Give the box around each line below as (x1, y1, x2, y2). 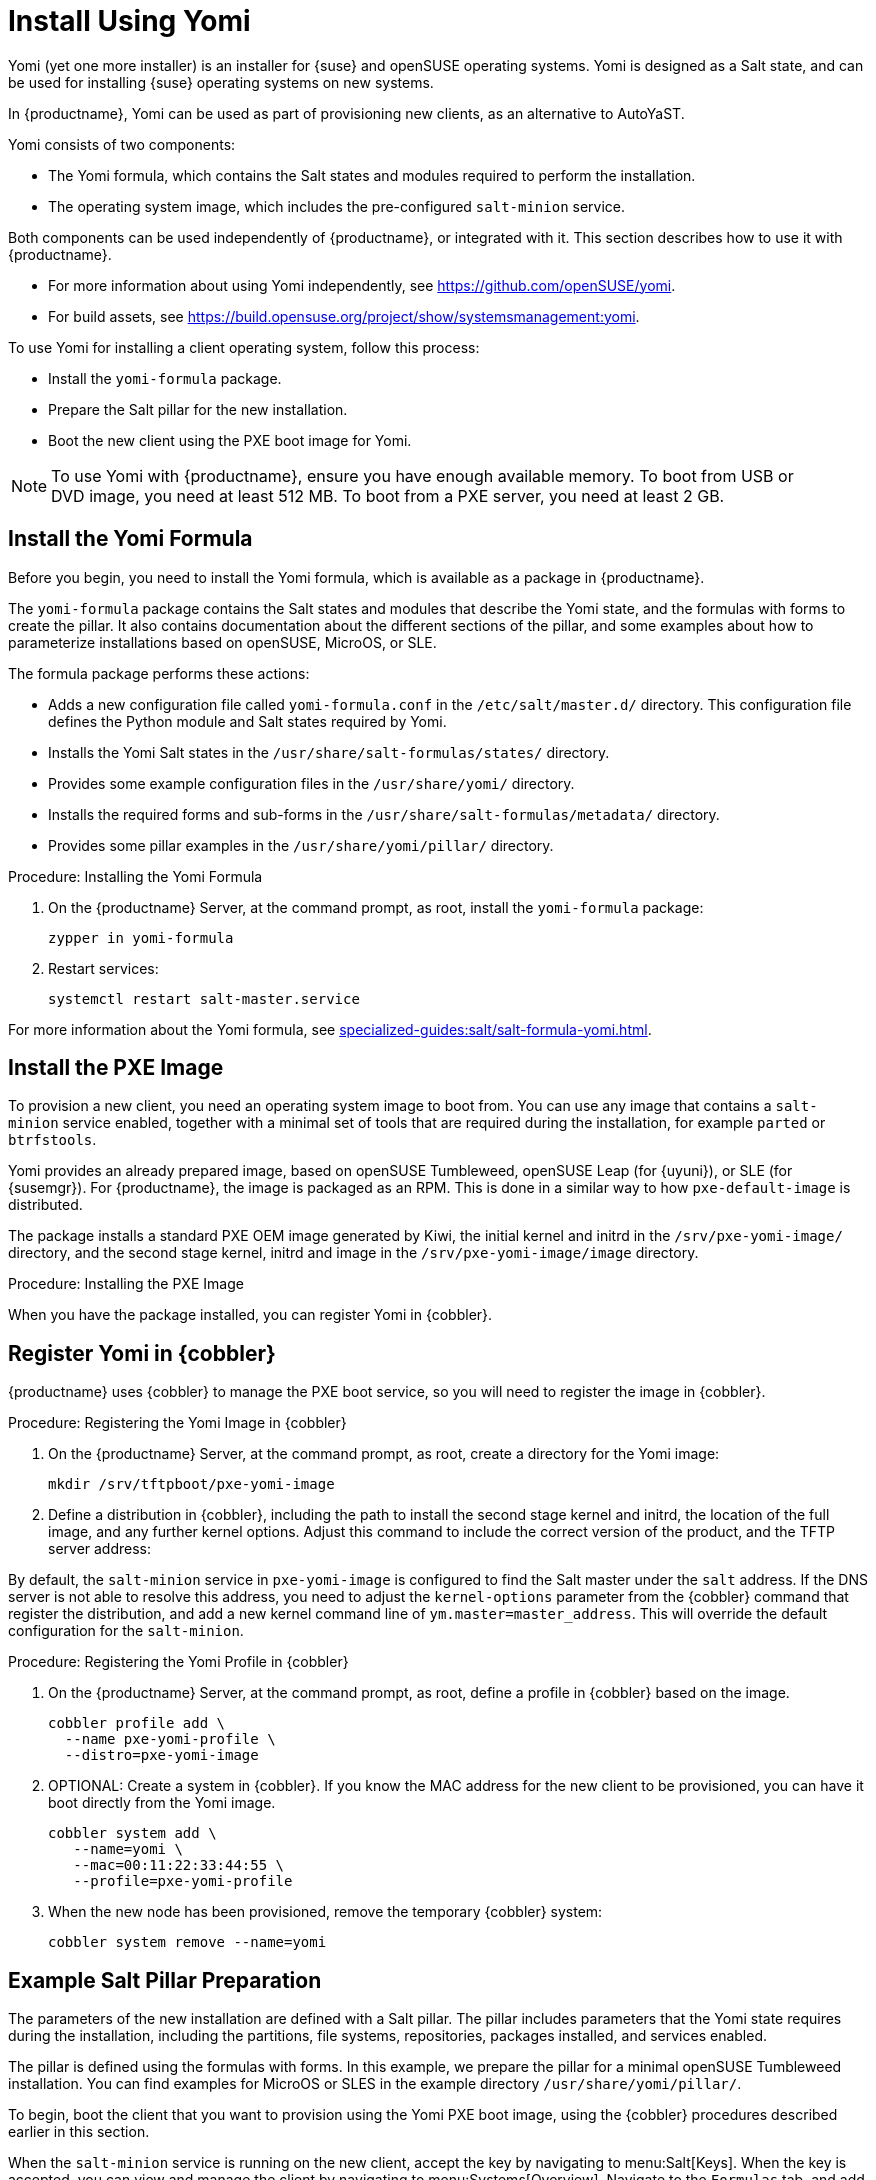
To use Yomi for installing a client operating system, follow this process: (8, 338, 480, 356)
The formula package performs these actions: (8, 664, 310, 682)
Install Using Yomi (8, 4, 251, 38)
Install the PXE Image (8, 1055, 224, 1081)
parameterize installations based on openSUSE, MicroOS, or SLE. (8, 633, 437, 651)
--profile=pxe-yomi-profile (73, 1873, 293, 1890)
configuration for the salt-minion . (8, 1622, 244, 1640)
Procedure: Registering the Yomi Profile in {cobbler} (8, 1653, 349, 1671)
